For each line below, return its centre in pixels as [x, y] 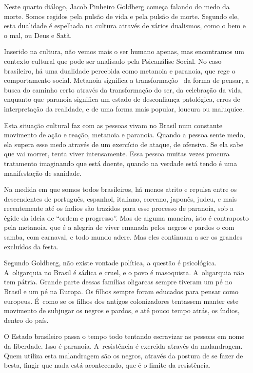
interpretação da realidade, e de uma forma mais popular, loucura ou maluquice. [124, 108]
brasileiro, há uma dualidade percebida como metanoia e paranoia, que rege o [120, 70]
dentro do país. [26, 320]
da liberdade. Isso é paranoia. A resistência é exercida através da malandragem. [123, 346]
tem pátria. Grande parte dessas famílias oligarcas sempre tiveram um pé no [118, 282]
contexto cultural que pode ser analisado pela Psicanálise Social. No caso [113, 61]
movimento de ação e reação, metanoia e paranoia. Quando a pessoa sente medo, [125, 135]
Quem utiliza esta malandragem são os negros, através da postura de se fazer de [124, 355]
